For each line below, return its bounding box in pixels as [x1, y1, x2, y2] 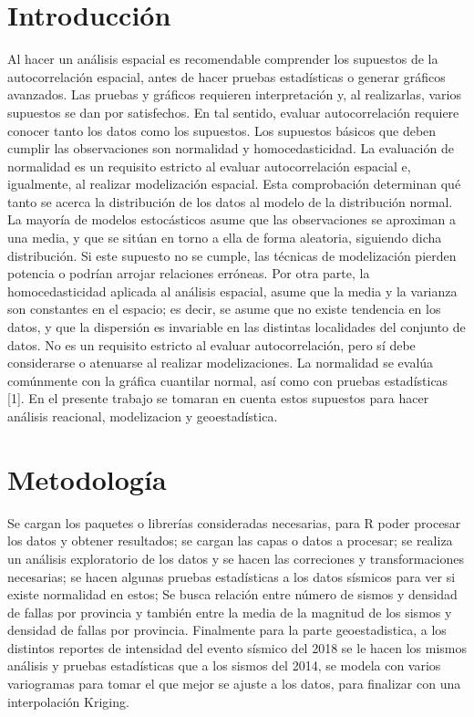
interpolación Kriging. [7, 691, 129, 711]
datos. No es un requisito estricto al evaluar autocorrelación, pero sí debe [7, 335, 416, 354]
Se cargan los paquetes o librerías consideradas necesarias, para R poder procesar [7, 513, 461, 532]
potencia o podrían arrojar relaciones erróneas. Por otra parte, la [7, 264, 370, 283]
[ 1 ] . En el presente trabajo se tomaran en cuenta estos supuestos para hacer [7, 389, 429, 408]
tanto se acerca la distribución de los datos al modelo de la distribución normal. [7, 192, 453, 211]
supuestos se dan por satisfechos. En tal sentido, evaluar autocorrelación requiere [7, 102, 459, 121]
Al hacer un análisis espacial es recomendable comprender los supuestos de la [7, 49, 438, 68]
